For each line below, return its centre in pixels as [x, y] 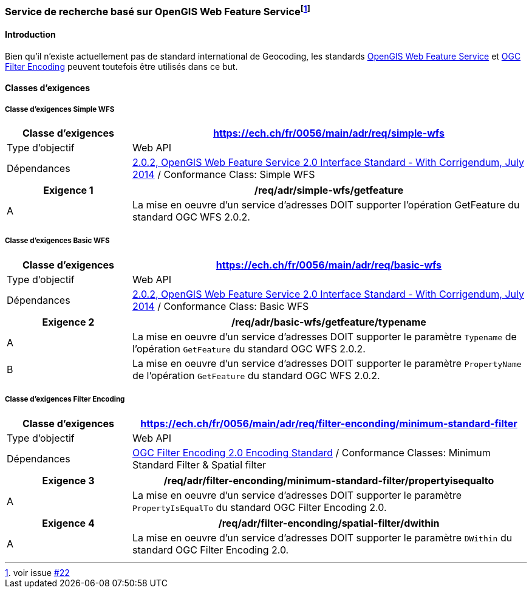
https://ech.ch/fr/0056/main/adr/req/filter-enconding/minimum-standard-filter [329, 423]
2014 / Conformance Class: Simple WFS [223, 175]
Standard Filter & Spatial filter [199, 464]
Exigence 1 [68, 190]
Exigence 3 [68, 480]
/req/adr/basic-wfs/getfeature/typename [329, 322]
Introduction [30, 35]
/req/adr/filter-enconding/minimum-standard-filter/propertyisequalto [329, 480]
